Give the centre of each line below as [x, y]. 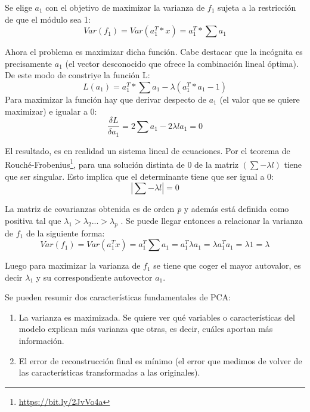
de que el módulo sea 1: [48, 19]
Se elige [18, 7]
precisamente [29, 63]
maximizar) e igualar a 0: [51, 111]
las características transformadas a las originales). [109, 372]
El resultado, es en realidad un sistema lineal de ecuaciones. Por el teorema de [148, 150]
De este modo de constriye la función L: [77, 75]
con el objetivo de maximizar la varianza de [125, 7]
